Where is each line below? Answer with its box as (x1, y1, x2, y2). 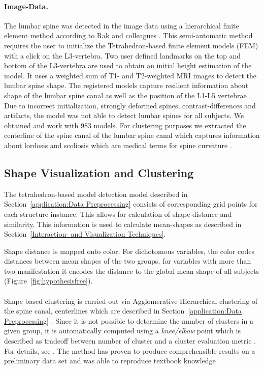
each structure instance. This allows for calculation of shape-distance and (4, 208, 232, 219)
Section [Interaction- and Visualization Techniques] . (4, 229, 166, 239)
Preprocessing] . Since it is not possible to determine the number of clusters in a (4, 315, 253, 326)
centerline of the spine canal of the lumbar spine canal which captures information (4, 130, 260, 140)
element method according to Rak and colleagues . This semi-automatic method (4, 30, 253, 41)
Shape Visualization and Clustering (4, 164, 194, 180)
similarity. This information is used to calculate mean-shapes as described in (4, 218, 242, 229)
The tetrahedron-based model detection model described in (4, 188, 188, 199)
